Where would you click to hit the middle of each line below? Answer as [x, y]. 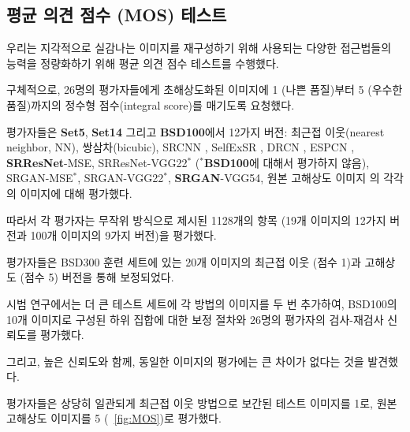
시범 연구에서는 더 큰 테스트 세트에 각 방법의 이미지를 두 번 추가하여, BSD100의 [202, 303]
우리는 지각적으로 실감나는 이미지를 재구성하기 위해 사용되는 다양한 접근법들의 [199, 48]
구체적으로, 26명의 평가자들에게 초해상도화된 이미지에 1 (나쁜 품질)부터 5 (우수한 [205, 89]
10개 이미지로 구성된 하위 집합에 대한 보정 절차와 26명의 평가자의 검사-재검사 [195, 319]
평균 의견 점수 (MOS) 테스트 [117, 15]
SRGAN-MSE [40, 178]
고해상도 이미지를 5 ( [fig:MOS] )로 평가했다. [114, 418]
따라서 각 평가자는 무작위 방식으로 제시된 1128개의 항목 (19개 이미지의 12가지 [196, 220]
